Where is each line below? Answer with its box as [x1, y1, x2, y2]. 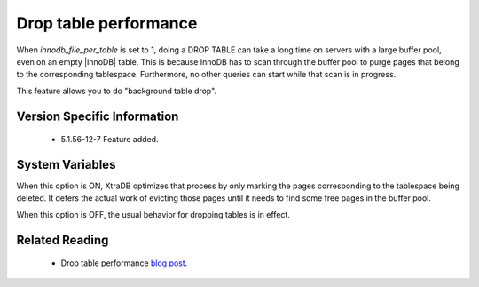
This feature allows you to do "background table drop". [16, 85, 217, 96]
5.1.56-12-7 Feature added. [60, 134, 159, 145]
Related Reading [16, 232, 109, 248]
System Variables [16, 156, 116, 172]
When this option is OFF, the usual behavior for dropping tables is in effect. [16, 209, 290, 219]
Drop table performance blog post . [60, 258, 188, 268]
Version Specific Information [16, 108, 179, 124]
